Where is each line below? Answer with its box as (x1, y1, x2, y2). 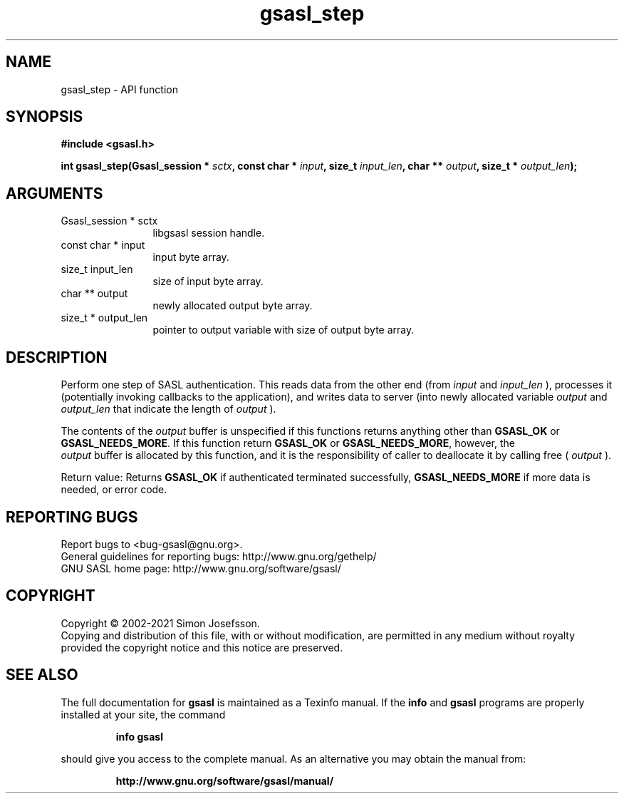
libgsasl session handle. (152, 227, 265, 239)
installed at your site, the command (61, 708, 226, 721)
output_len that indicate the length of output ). (61, 403, 276, 416)
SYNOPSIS (6, 108, 83, 126)
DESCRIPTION (6, 348, 108, 366)
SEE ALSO (6, 666, 78, 684)
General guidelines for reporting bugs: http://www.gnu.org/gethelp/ (61, 550, 377, 562)
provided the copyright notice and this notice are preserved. (61, 641, 343, 654)
